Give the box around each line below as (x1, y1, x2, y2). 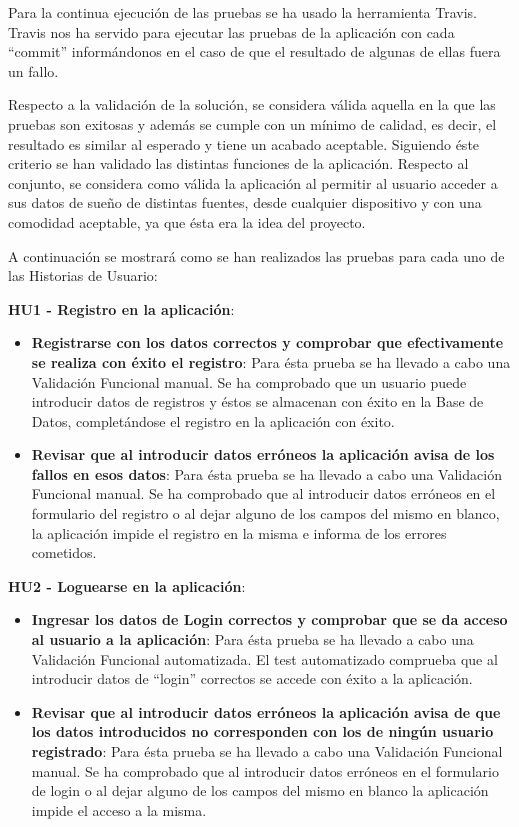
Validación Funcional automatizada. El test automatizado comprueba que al (31, 648, 498, 669)
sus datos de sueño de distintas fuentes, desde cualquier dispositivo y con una (8, 192, 482, 213)
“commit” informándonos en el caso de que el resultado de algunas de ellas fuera (8, 41, 501, 62)
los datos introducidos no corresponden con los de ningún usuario (31, 721, 494, 742)
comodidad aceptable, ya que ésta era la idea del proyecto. (8, 211, 366, 232)
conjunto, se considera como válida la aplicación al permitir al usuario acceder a (8, 172, 498, 193)
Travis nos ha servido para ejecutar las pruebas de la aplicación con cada (8, 21, 455, 42)
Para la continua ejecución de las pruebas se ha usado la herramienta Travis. (8, 2, 477, 22)
